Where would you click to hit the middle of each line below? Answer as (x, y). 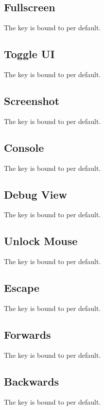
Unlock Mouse (41, 241)
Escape (22, 288)
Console (24, 147)
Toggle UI (29, 54)
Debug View (36, 194)
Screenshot (32, 100)
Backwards (32, 381)
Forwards (27, 334)
